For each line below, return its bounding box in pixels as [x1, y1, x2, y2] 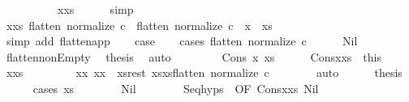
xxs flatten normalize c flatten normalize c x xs [6, 16, 273, 33]
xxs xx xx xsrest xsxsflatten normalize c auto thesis [6, 64, 403, 81]
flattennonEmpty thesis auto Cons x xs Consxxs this [6, 48, 381, 65]
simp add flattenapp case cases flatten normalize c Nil [6, 32, 358, 49]
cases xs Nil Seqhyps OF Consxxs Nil [32, 79, 319, 96]
